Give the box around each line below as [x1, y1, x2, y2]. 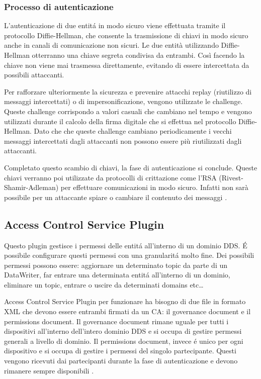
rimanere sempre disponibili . [4, 365, 94, 375]
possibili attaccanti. [4, 69, 64, 80]
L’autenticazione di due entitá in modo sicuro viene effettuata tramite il [4, 20, 226, 31]
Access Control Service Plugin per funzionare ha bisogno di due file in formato [4, 296, 246, 307]
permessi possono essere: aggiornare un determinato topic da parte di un [4, 259, 228, 270]
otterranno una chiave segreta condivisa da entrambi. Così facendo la [32, 50, 245, 60]
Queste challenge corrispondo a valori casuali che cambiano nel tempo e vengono [4, 106, 252, 116]
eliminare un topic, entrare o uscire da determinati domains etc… [4, 279, 204, 290]
